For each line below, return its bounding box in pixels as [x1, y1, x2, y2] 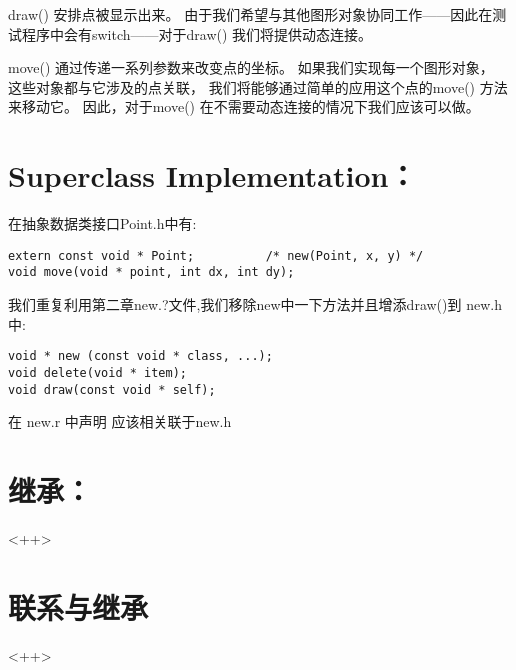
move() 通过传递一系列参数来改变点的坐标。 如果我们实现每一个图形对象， [8, 57, 494, 78]
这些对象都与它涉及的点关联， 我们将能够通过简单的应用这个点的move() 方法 [8, 76, 508, 97]
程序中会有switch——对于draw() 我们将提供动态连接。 [21, 23, 373, 44]
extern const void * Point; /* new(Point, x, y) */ [8, 248, 424, 263]
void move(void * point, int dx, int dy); [8, 265, 295, 280]
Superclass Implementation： [8, 155, 417, 196]
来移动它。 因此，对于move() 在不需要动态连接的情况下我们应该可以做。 [8, 96, 480, 117]
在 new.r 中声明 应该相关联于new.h [8, 411, 232, 432]
